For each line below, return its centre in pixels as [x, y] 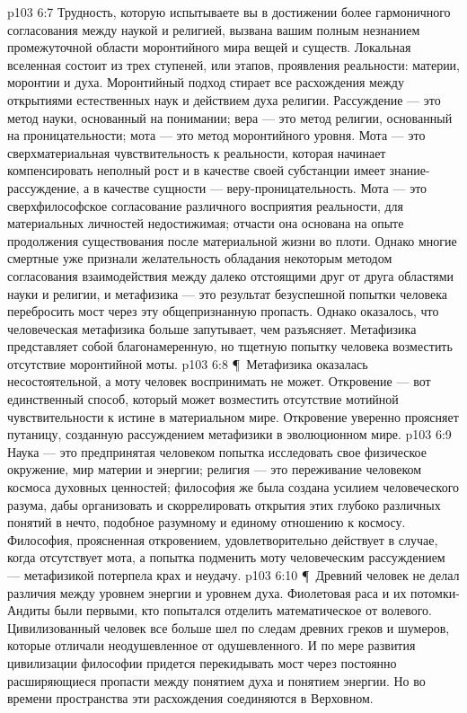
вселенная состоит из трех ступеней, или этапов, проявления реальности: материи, [234, 64]
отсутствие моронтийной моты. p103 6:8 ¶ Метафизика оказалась [188, 363]
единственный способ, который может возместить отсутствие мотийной [203, 399]
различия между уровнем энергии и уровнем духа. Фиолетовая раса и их [207, 592]
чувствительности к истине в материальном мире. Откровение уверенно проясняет [233, 416]
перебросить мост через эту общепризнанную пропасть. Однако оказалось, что [223, 311]
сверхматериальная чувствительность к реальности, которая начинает [197, 152]
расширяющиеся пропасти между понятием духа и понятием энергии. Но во [216, 680]
